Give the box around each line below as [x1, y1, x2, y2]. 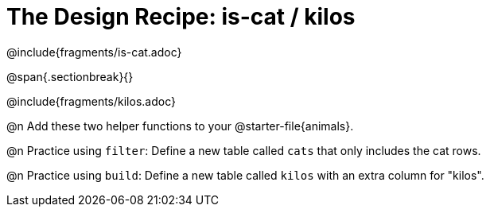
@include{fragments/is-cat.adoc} [6, 45, 182, 59]
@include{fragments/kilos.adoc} [6, 94, 176, 108]
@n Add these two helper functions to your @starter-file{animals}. [6, 118, 354, 133]
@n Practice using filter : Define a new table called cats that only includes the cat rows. [6, 143, 481, 157]
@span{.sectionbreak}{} [6, 69, 134, 83]
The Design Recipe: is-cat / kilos [6, 3, 356, 30]
